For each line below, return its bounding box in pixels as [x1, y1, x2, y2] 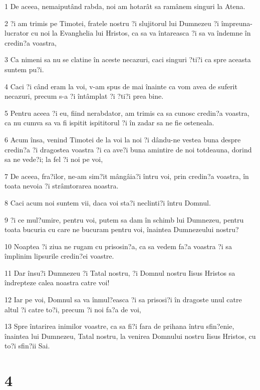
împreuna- [221, 18, 252, 28]
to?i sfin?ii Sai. [5, 340, 50, 351]
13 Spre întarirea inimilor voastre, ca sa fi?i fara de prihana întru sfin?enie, [5, 321, 234, 331]
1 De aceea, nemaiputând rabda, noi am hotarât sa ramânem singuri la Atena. [5, 1, 245, 11]
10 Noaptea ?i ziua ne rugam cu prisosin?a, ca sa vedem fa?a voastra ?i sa [5, 241, 232, 251]
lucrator [5, 28, 29, 38]
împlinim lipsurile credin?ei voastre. [5, 251, 114, 261]
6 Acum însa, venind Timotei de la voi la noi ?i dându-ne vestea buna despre [5, 134, 241, 144]
